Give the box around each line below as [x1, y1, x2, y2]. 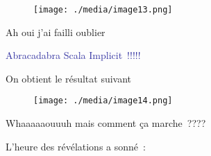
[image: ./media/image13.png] [33, 5, 173, 15]
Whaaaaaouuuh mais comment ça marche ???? [6, 116, 206, 130]
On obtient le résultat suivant [6, 71, 132, 85]
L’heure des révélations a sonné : [6, 139, 146, 153]
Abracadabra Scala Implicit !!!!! [6, 48, 141, 62]
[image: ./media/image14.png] [33, 96, 173, 106]
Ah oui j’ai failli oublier [6, 24, 105, 39]
